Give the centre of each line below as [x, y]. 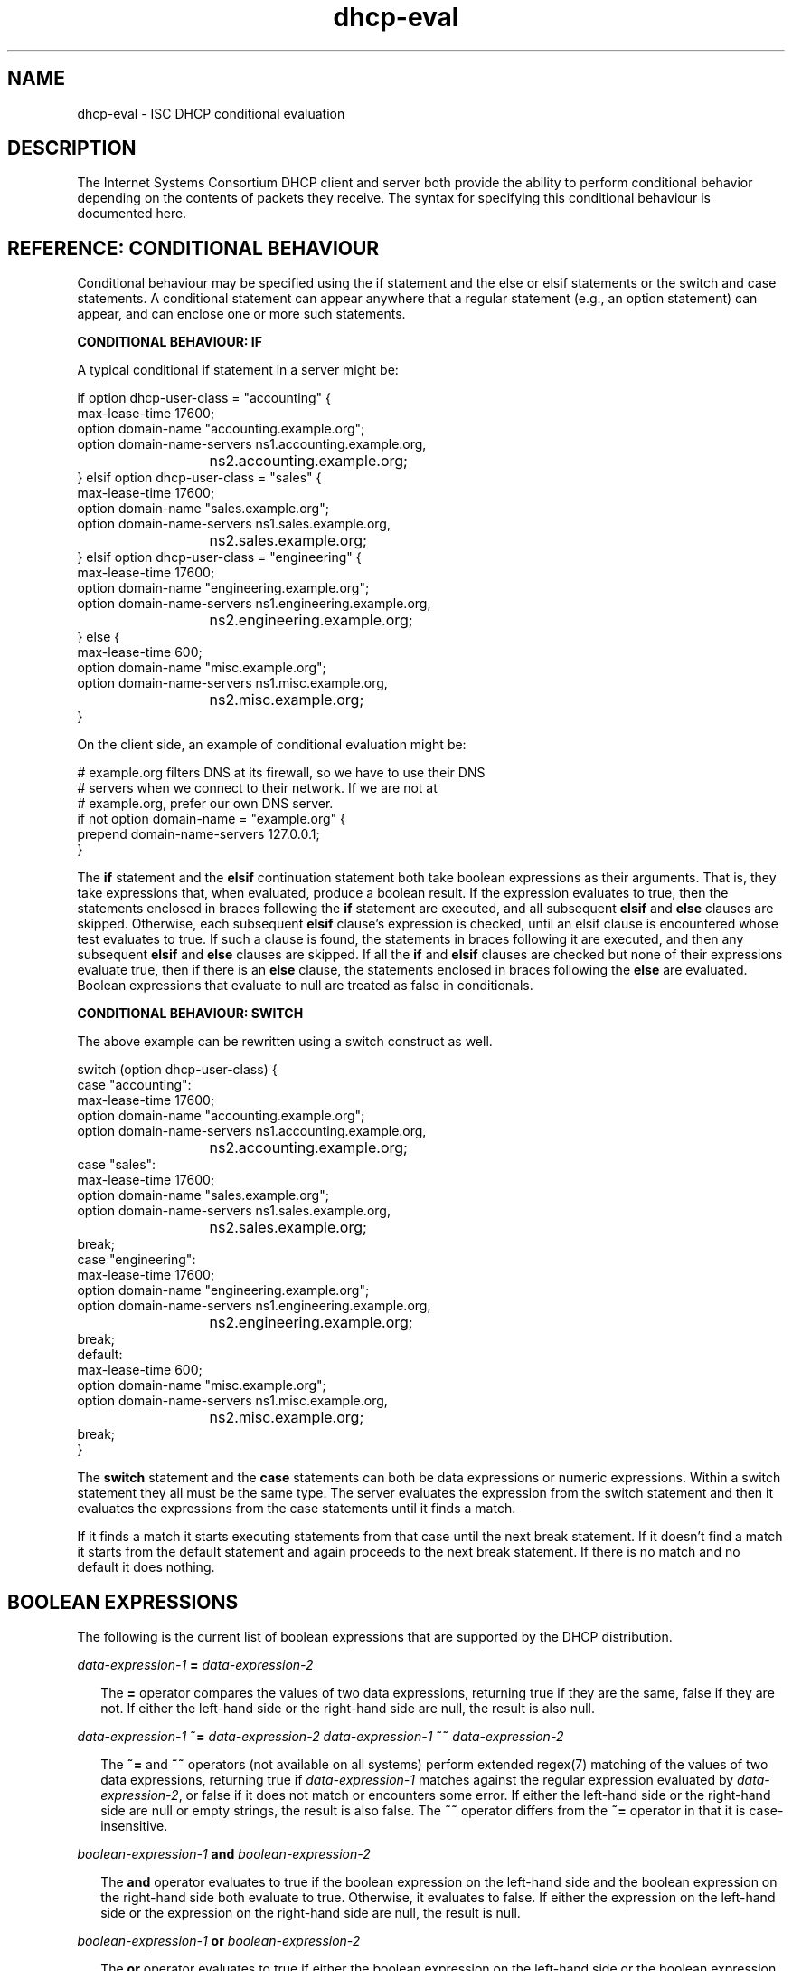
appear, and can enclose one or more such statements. [241, 314]
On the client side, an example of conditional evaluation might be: [272, 745]
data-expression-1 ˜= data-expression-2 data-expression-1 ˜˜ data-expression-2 [321, 1737]
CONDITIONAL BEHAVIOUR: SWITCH [190, 1014]
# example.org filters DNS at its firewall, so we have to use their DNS [281, 773]
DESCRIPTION [72, 148]
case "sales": [117, 1165]
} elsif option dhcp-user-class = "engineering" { [219, 557]
